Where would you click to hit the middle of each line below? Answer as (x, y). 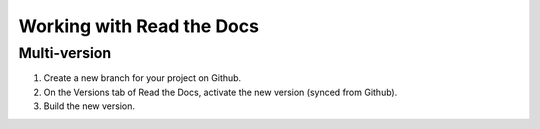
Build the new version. (89, 106)
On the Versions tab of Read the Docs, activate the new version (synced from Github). (220, 92)
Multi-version (65, 53)
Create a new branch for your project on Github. (142, 78)
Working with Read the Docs (139, 26)
